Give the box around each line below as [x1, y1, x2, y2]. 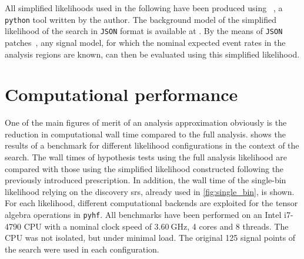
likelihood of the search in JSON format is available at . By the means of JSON [5, 25, 283, 37]
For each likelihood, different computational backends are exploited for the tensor [5, 197, 298, 209]
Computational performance [5, 82, 238, 106]
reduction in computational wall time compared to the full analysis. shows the [5, 127, 286, 140]
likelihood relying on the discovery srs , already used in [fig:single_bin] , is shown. [5, 185, 295, 197]
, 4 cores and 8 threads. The [187, 220, 289, 232]
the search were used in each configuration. [5, 243, 159, 255]
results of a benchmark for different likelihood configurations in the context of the [5, 139, 299, 152]
